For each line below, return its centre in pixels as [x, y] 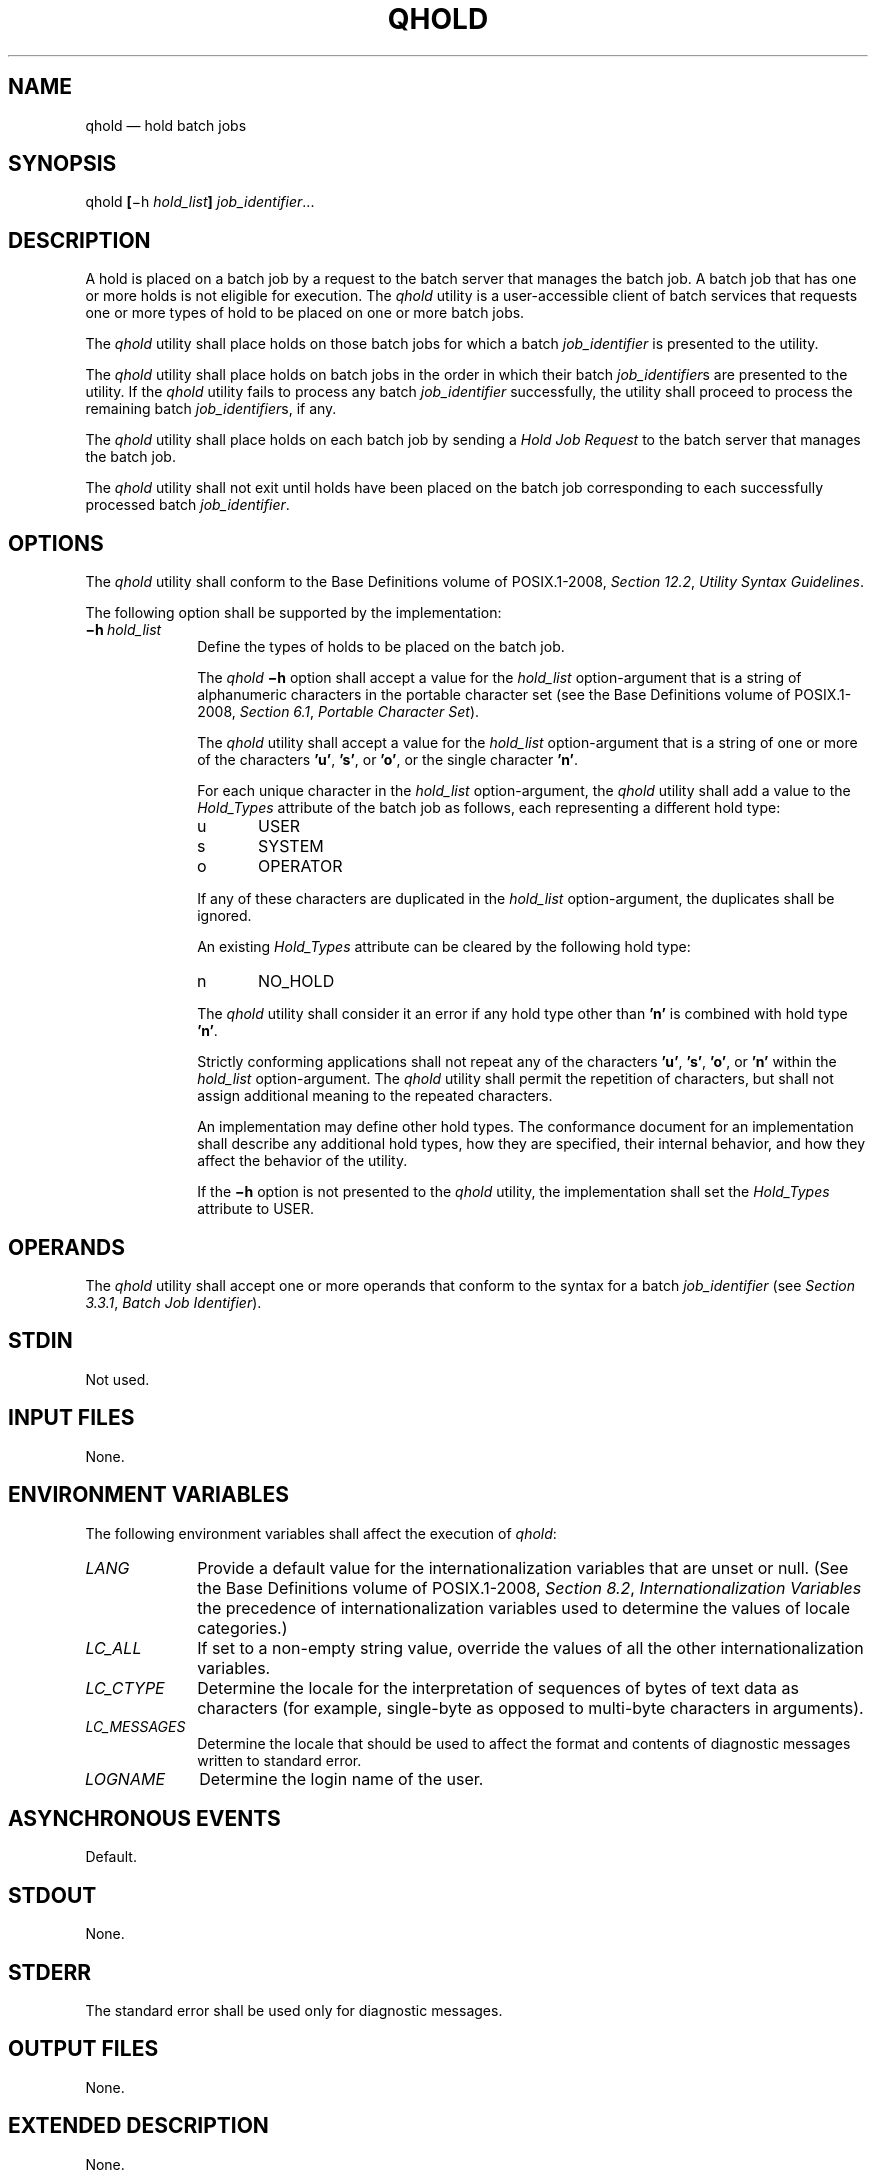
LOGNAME [125, 1778]
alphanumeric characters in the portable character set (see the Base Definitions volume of [494, 695]
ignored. [224, 916]
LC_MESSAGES [135, 1726]
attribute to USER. [256, 1209]
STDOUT [52, 1895]
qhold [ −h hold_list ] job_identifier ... [200, 202]
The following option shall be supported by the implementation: [293, 613]
